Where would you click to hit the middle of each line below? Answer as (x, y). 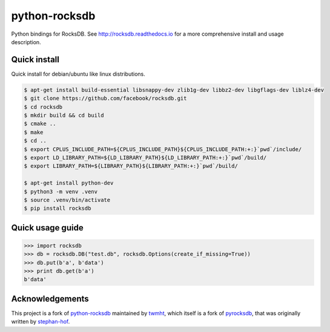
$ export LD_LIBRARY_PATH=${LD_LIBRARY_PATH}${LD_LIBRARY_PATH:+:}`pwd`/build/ (145, 158)
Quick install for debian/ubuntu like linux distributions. (78, 74)
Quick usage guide (48, 228)
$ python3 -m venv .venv (61, 191)
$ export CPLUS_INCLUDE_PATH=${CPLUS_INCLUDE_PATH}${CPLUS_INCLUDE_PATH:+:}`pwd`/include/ (163, 149)
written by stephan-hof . (41, 322)
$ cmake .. (40, 124)
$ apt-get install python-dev (69, 183)
